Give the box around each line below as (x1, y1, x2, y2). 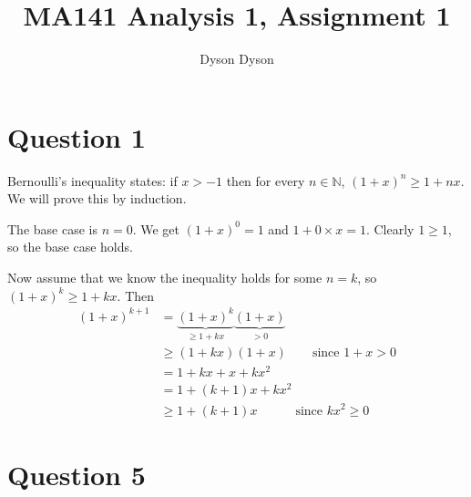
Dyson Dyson (200, 49, 274, 68)
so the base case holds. (7, 237, 133, 256)
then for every (226, 171, 305, 190)
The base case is (7, 219, 97, 238)
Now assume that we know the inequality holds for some (7, 268, 323, 287)
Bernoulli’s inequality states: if (7, 171, 178, 190)
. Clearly (365, 219, 415, 238)
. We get (132, 219, 180, 238)
